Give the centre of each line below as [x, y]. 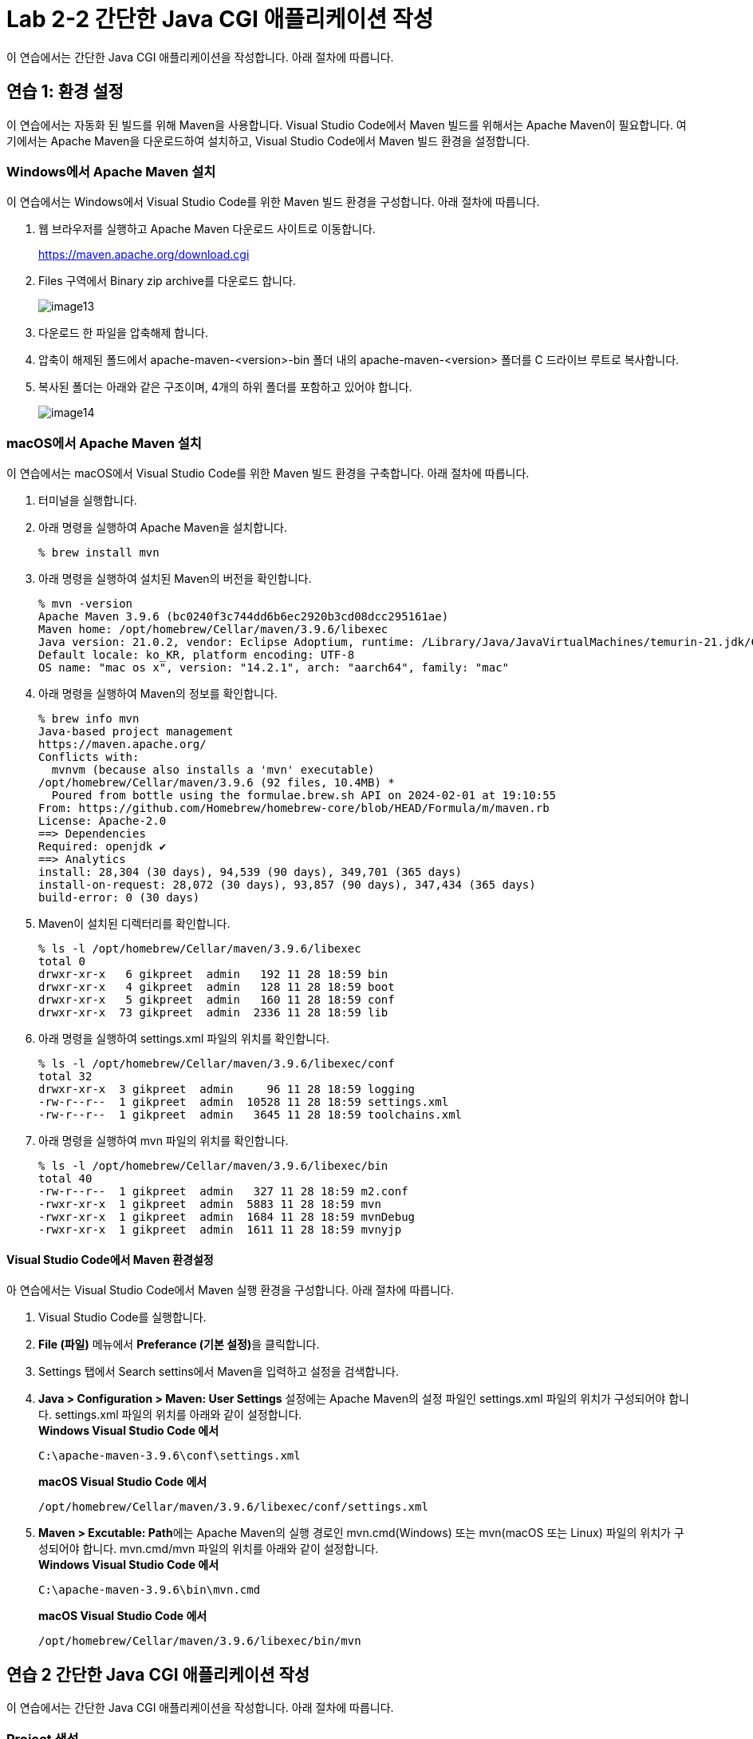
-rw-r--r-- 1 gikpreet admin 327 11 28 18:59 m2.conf [223, 1192]
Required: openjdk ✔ [103, 847]
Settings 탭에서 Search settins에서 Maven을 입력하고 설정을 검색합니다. [219, 1372]
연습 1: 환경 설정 [65, 92]
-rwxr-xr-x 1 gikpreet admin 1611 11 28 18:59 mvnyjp [220, 1230]
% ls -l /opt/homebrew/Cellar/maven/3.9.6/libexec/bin [213, 1166]
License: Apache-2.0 [103, 821]
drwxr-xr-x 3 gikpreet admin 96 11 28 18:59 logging [227, 1089]
